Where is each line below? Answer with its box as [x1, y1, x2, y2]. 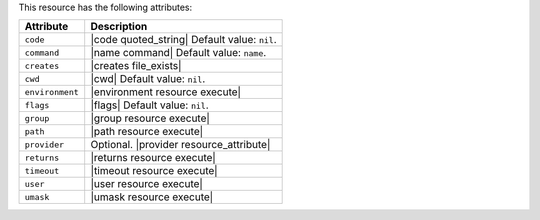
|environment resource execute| [90, 85, 242, 99]
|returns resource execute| [90, 151, 217, 165]
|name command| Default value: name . [90, 46, 267, 60]
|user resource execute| [90, 177, 204, 191]
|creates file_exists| [90, 59, 182, 73]
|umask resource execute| [90, 190, 214, 204]
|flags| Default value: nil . [90, 98, 209, 112]
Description [90, 20, 148, 34]
